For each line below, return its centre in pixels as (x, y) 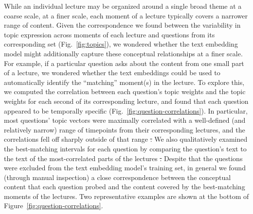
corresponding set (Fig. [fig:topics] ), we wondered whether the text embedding (121, 44)
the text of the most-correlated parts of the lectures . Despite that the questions (123, 158)
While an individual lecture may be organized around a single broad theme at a (123, 6)
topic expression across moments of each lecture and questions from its (109, 34)
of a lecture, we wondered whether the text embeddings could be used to (112, 73)
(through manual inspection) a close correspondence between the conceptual (117, 177)
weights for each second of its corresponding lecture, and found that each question (126, 101)
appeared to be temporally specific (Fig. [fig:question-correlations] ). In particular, (126, 110)
